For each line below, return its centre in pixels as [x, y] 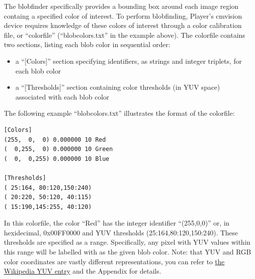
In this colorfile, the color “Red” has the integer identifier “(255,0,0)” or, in [117, 223]
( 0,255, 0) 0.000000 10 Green [58, 149]
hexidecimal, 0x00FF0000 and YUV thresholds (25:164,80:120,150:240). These [121, 232]
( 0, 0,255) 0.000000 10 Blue [57, 159]
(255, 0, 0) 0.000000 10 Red [55, 139]
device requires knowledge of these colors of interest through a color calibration [123, 25]
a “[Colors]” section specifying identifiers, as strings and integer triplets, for [129, 61]
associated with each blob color [62, 96]
